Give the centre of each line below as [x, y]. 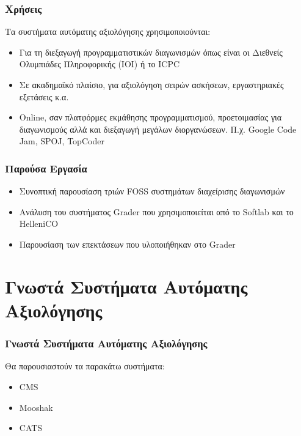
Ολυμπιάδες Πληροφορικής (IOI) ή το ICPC [100, 64]
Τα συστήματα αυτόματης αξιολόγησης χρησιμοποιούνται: [108, 31]
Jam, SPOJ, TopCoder [62, 141]
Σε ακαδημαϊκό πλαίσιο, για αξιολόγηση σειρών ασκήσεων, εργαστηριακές [151, 84]
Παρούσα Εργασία [46, 168]
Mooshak [36, 407]
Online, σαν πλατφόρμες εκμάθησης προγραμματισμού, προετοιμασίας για [150, 117]
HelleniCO [39, 224]
